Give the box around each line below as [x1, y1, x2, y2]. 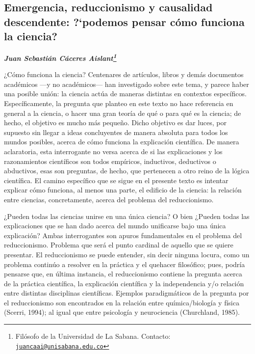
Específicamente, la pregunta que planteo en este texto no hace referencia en [4, 98, 233, 109]
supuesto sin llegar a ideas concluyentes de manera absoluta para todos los [4, 127, 228, 137]
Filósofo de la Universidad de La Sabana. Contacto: [15, 331, 171, 341]
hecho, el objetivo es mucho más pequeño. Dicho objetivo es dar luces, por [4, 117, 227, 128]
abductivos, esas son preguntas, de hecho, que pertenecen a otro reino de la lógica [4, 165, 250, 176]
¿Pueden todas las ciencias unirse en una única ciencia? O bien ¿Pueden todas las [4, 211, 250, 221]
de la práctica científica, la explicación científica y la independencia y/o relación [4, 278, 244, 288]
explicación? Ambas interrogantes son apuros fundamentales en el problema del [4, 230, 242, 240]
